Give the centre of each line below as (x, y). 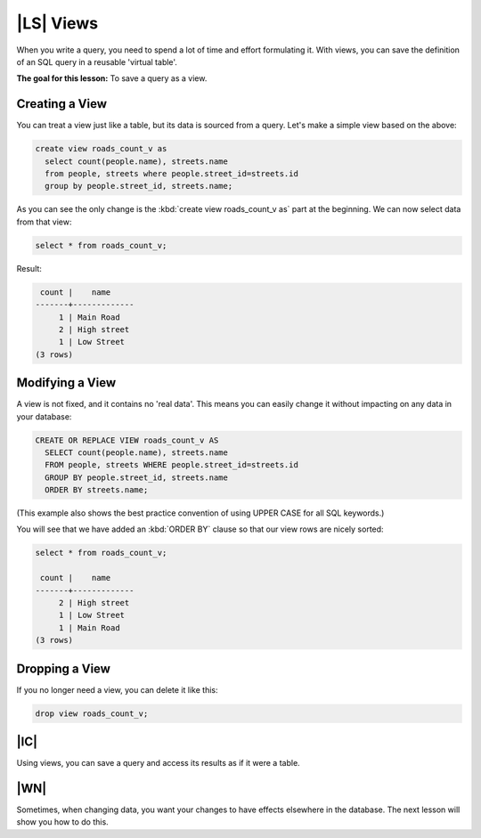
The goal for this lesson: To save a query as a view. (112, 78)
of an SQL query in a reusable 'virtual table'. (97, 61)
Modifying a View (66, 383)
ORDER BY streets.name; (97, 490)
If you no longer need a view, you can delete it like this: (117, 689)
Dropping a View (64, 668)
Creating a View (61, 104)
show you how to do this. (62, 822)
